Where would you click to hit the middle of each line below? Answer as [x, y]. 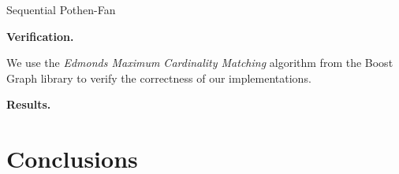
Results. [29, 104]
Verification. [40, 36]
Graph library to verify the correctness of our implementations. [159, 78]
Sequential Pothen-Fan [61, 9]
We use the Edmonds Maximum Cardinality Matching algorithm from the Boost [200, 63]
